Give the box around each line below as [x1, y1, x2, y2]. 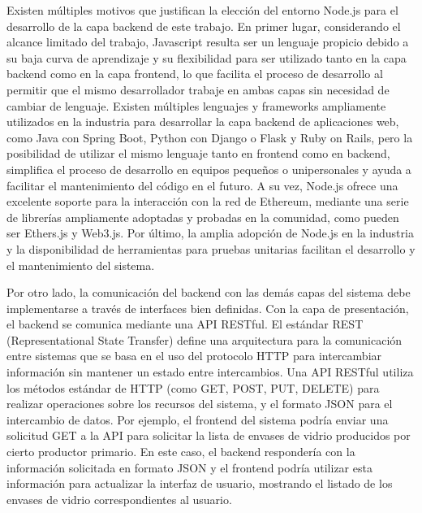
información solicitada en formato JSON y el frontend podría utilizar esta [6, 459, 372, 476]
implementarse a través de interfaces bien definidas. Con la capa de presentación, [6, 299, 409, 316]
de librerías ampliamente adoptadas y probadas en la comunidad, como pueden [6, 208, 399, 225]
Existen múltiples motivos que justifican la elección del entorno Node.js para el [6, 2, 398, 18]
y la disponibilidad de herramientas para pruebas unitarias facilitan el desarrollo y [6, 240, 416, 257]
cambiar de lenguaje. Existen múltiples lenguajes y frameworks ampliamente [6, 97, 386, 114]
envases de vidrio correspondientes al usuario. [6, 490, 232, 507]
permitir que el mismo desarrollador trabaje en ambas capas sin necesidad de [6, 80, 390, 98]
